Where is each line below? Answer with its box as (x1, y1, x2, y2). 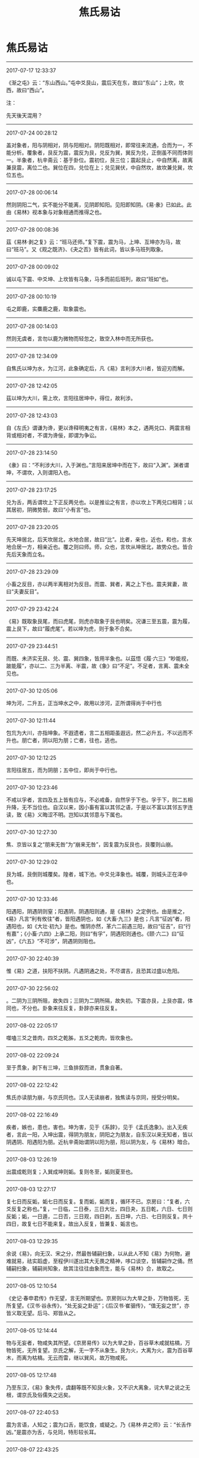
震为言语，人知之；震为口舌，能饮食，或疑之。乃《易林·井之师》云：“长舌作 (6, 1421, 192, 1428)
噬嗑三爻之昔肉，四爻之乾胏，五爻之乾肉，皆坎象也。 (6, 1034, 136, 1041)
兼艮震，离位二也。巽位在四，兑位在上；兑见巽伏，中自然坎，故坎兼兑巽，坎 (6, 164, 193, 171)
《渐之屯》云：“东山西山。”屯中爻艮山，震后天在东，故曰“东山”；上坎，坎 (6, 79, 184, 86)
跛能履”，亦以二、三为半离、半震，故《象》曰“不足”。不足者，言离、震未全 (6, 662, 190, 669)
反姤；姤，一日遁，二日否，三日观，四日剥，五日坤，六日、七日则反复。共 (6, 1212, 188, 1220)
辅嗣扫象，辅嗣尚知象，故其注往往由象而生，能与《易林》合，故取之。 (6, 1265, 178, 1272)
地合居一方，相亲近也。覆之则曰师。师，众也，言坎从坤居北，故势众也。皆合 (6, 543, 193, 550)
